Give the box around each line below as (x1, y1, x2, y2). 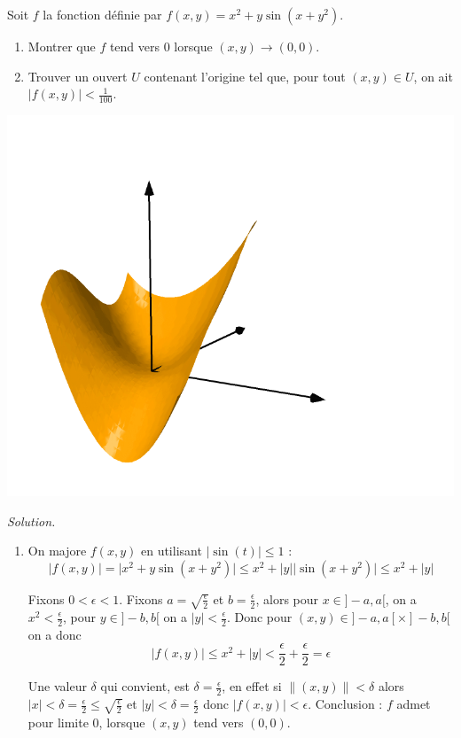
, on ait (413, 66, 453, 85)
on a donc (27, 625, 82, 643)
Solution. (7, 511, 56, 530)
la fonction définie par (43, 5, 162, 23)
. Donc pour (226, 608, 293, 625)
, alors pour (255, 589, 319, 608)
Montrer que (27, 37, 96, 55)
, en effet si (222, 677, 282, 695)
